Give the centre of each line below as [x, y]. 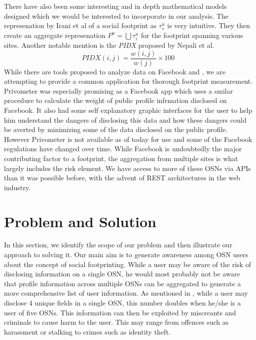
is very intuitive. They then [209, 25]
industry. [17, 187]
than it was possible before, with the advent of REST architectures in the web [122, 178]
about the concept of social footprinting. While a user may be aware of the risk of [128, 264]
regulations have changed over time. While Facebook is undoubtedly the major [123, 149]
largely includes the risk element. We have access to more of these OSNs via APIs [128, 168]
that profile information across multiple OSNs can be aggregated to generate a [123, 283]
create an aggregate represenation [55, 35]
